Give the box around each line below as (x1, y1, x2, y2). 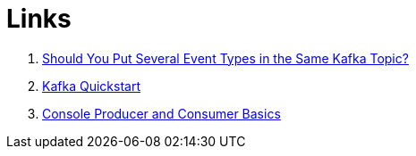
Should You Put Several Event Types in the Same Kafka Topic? (42, 50, 409, 66)
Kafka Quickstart (42, 78, 140, 94)
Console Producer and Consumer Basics (42, 105, 281, 121)
